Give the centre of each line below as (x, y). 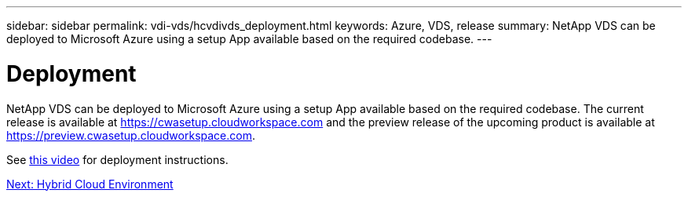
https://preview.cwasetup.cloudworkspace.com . (131, 135)
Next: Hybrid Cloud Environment (90, 184)
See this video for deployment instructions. (117, 159)
